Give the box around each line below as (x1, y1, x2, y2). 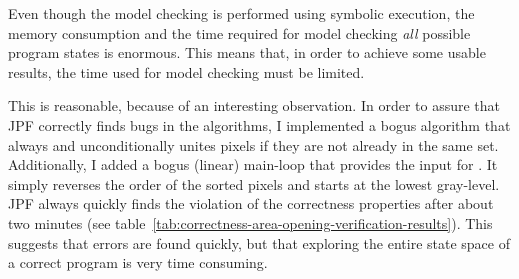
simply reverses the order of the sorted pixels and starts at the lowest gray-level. (8, 173, 500, 194)
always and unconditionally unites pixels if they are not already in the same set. (8, 134, 499, 155)
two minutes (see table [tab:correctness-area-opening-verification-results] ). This (8, 212, 493, 233)
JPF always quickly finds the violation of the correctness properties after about (8, 193, 494, 214)
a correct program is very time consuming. (8, 252, 268, 273)
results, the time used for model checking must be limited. (8, 61, 365, 82)
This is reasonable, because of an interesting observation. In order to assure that (8, 95, 500, 116)
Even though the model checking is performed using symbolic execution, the (8, 3, 475, 23)
